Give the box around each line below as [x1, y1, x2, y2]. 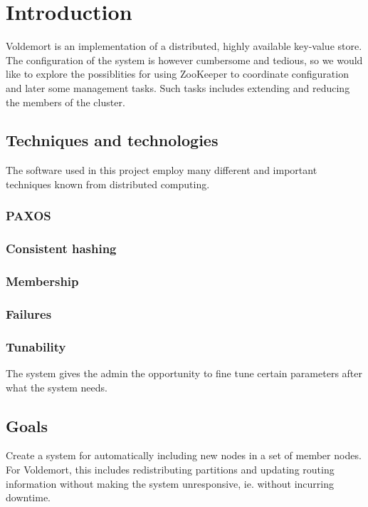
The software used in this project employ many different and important [6, 163, 317, 178]
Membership [6, 272, 79, 290]
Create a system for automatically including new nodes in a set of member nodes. [6, 448, 362, 463]
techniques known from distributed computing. [6, 176, 210, 191]
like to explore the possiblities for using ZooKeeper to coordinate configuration [6, 66, 349, 81]
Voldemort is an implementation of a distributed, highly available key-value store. [6, 39, 362, 53]
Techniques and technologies [6, 129, 219, 151]
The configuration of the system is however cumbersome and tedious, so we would [6, 52, 363, 67]
